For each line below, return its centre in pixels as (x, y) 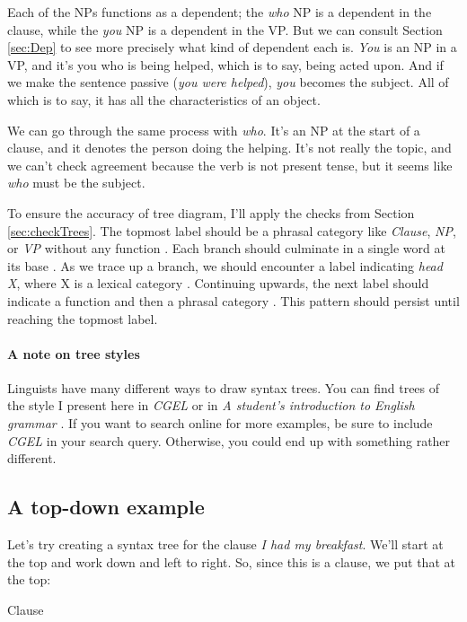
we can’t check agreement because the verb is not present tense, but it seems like (230, 165)
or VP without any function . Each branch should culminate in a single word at (226, 248)
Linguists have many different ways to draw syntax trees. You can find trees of (224, 387)
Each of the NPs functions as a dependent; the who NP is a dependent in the (220, 12)
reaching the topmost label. (83, 318)
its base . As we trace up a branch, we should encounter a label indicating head (225, 265)
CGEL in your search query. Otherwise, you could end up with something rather (229, 440)
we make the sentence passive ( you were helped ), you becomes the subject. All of (228, 82)
